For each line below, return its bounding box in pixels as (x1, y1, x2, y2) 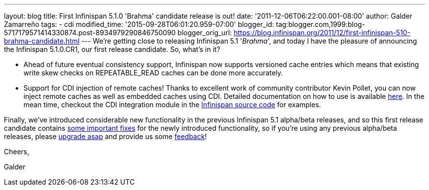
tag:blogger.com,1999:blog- (276, 20, 365, 28)
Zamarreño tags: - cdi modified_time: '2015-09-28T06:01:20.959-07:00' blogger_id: (4, 20, 274, 28)
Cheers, (4, 147, 29, 156)
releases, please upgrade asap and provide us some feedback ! (4, 132, 207, 141)
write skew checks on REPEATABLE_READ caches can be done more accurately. (24, 69, 283, 77)
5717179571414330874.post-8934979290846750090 (4, 28, 176, 37)
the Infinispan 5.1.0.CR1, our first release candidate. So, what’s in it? (4, 45, 220, 53)
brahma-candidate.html (4, 37, 80, 45)
